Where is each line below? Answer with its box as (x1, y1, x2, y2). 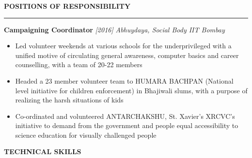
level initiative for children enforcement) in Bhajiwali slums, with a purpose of (15, 85, 248, 95)
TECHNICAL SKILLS (4, 146, 81, 156)
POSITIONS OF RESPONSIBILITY (4, 1, 131, 11)
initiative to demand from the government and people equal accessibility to (15, 120, 238, 130)
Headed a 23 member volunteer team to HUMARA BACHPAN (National (15, 75, 234, 86)
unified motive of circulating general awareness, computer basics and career (15, 50, 239, 60)
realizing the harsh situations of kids (15, 95, 124, 105)
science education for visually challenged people (15, 129, 157, 140)
